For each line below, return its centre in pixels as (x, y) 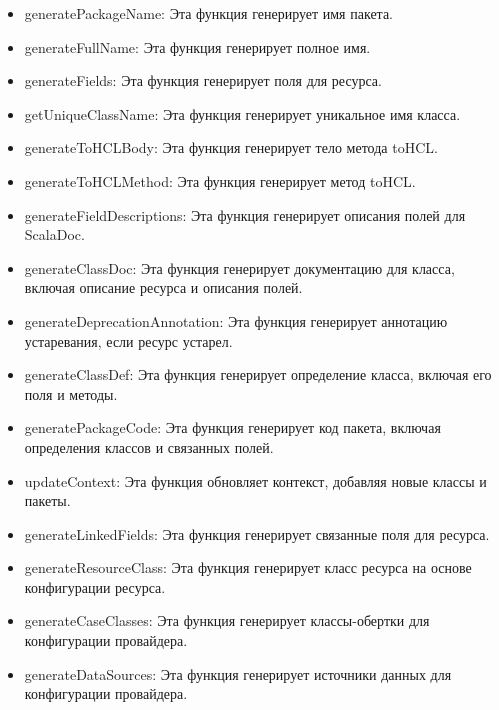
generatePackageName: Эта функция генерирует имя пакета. (208, 13)
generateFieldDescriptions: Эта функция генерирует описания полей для (245, 214)
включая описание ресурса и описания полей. (163, 287)
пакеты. (47, 500)
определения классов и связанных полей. (149, 446)
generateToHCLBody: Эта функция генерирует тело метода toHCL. (231, 147)
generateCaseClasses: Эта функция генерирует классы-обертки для (227, 620)
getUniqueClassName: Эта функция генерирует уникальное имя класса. (242, 113)
